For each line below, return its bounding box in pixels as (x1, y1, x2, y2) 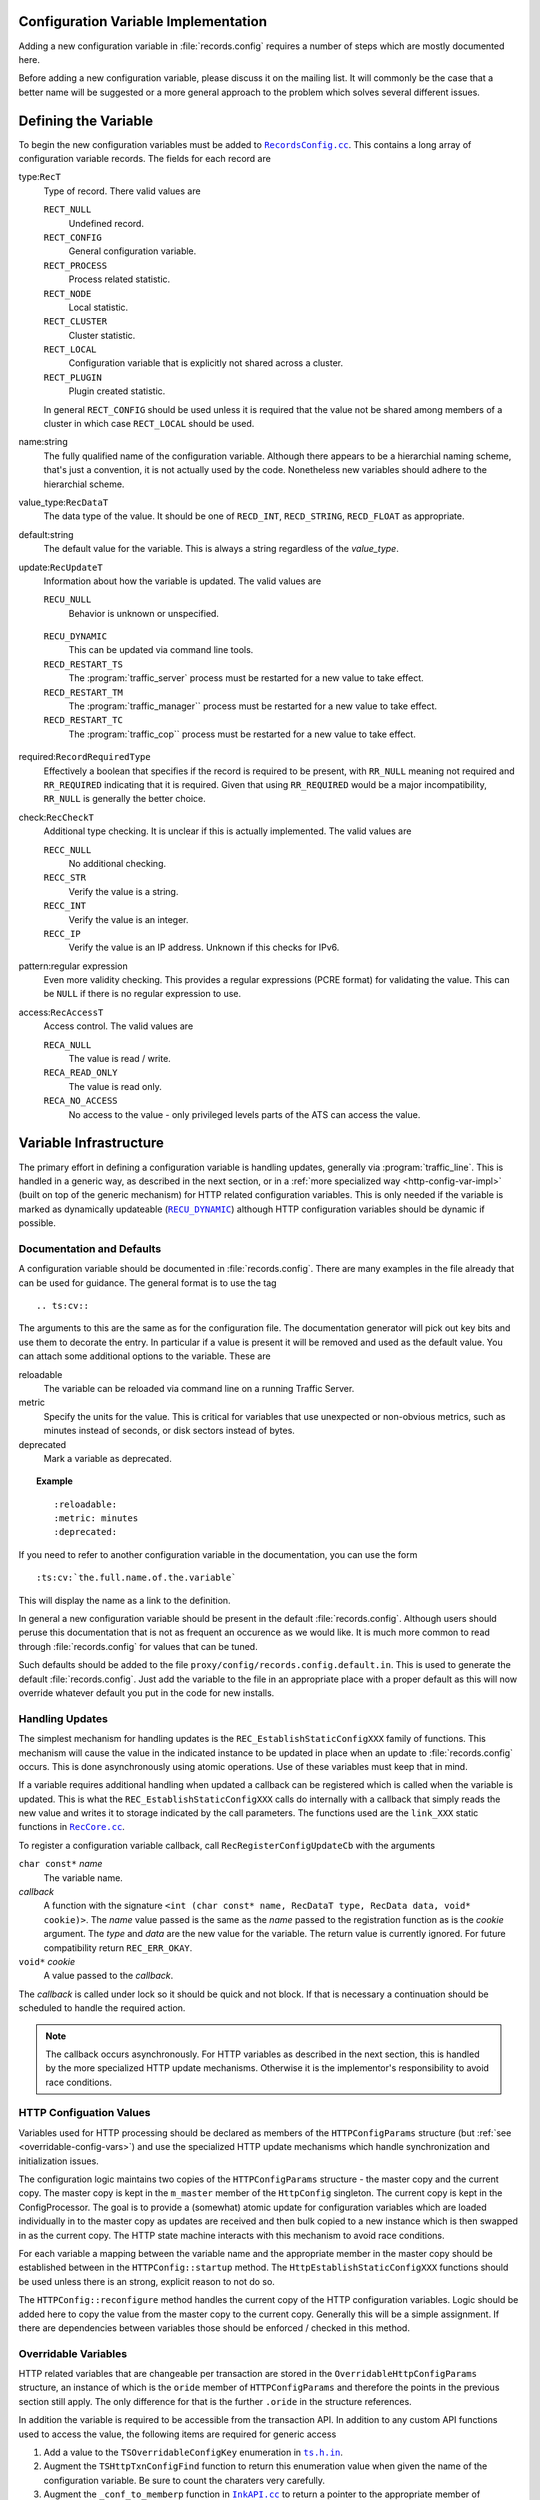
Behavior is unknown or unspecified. (68, 607, 220, 619)
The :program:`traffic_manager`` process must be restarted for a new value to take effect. (68, 700, 437, 712)
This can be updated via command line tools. (68, 644, 254, 656)
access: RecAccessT (18, 1006, 104, 1018)
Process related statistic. (68, 273, 171, 285)
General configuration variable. (68, 245, 197, 257)
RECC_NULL (43, 844, 92, 855)
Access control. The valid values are (43, 1020, 194, 1032)
